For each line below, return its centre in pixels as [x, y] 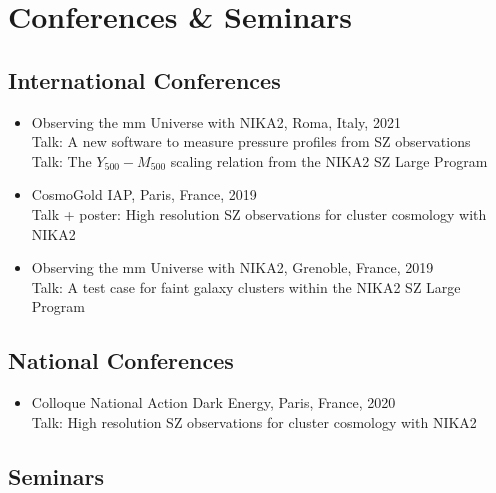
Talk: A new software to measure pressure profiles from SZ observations [251, 141]
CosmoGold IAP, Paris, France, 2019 [144, 194]
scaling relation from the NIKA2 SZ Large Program [329, 160]
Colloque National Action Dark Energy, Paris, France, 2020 [213, 402]
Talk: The [61, 160]
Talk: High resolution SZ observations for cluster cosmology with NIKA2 [254, 421]
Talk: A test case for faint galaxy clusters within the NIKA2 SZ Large [246, 286]
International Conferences [144, 79]
